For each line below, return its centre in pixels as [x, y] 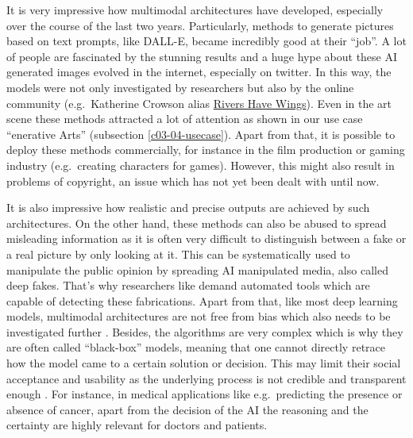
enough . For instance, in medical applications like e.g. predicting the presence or [205, 394]
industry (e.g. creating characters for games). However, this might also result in [201, 165]
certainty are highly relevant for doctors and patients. [137, 425]
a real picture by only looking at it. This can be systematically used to [178, 254]
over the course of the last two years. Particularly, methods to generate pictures [200, 25]
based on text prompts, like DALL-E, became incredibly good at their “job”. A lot [206, 41]
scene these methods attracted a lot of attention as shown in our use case [185, 119]
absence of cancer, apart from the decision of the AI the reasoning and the [187, 409]
